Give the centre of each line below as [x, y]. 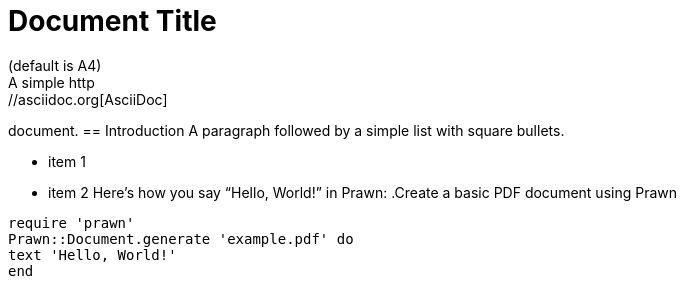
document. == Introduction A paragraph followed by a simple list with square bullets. [286, 130]
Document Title [112, 21]
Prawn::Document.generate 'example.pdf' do [181, 238]
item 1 [67, 161]
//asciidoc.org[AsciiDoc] [88, 99]
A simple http [51, 82]
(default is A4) [55, 65]
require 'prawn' [71, 222]
